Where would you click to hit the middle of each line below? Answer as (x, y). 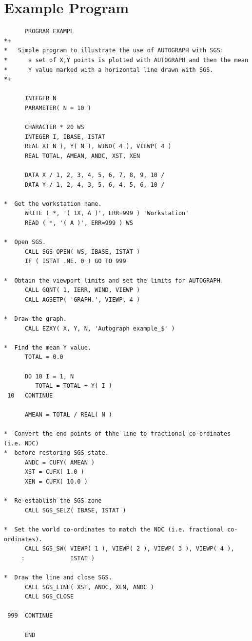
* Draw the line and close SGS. (58, 577)
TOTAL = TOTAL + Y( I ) (74, 386)
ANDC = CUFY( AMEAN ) (60, 462)
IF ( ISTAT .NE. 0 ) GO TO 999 (75, 261)
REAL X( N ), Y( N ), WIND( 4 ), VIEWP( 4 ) (98, 146)
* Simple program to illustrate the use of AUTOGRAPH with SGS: (114, 51)
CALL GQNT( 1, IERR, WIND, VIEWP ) (82, 290)
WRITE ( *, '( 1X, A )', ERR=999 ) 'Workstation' (107, 213)
